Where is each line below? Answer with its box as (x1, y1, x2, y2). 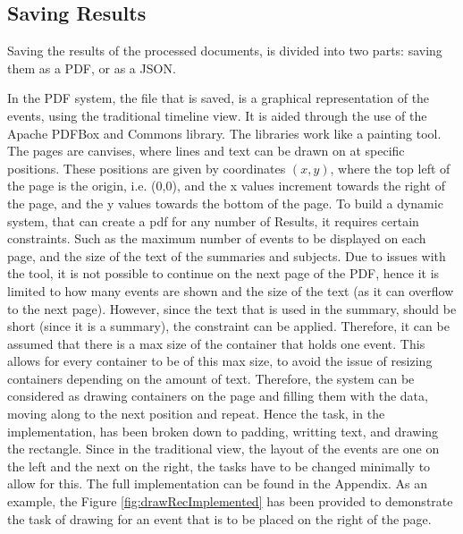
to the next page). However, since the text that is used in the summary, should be (7, 299, 457, 318)
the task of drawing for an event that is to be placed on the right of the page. (7, 509, 432, 528)
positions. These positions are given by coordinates (7, 158, 286, 177)
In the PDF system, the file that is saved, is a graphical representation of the (7, 89, 430, 107)
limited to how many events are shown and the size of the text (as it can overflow (7, 281, 454, 300)
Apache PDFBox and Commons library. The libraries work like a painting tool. (7, 123, 442, 142)
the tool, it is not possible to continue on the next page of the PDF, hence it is (7, 264, 440, 283)
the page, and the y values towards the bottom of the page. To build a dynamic (7, 193, 443, 212)
